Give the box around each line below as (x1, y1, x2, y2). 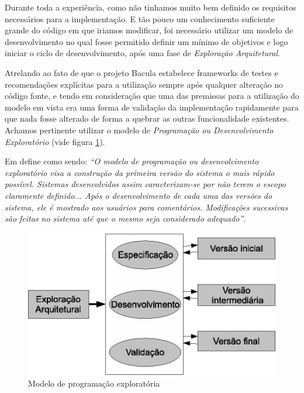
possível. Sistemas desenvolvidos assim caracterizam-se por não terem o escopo (5, 178, 286, 190)
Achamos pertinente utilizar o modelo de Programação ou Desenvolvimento (5, 123, 274, 136)
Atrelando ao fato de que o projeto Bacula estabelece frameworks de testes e (5, 66, 278, 78)
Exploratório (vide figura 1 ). (5, 135, 105, 147)
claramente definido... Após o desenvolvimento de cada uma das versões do (5, 189, 272, 201)
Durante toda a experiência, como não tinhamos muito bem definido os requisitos (5, 1, 296, 13)
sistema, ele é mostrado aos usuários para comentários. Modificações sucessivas (5, 201, 288, 213)
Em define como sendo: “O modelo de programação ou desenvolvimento (5, 155, 259, 167)
